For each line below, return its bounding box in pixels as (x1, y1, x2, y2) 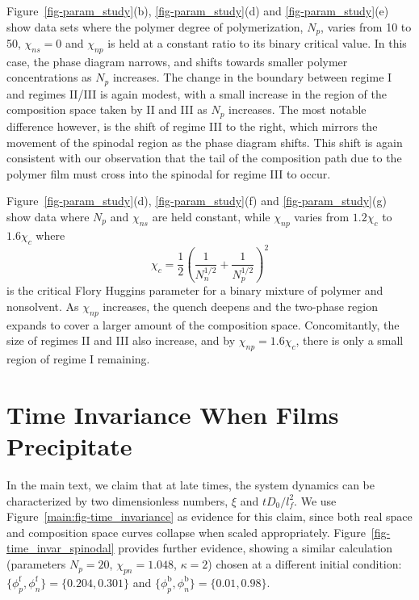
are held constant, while (152, 208, 270, 224)
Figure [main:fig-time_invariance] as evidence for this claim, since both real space (6, 508, 413, 525)
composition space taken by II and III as (6, 101, 207, 118)
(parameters (6, 556, 66, 573)
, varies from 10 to (321, 18, 412, 35)
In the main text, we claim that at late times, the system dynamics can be (6, 476, 375, 493)
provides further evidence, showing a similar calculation (118, 539, 393, 556)
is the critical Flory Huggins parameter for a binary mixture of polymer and (6, 282, 383, 299)
